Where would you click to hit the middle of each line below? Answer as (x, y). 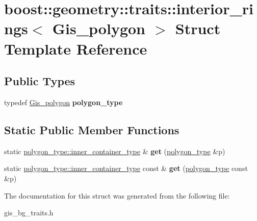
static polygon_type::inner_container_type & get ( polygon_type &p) (115, 151)
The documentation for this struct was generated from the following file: (117, 195)
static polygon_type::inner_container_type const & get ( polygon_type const (126, 168)
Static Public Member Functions (92, 129)
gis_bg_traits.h (29, 213)
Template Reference (76, 48)
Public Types (40, 81)
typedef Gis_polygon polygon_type (63, 102)
